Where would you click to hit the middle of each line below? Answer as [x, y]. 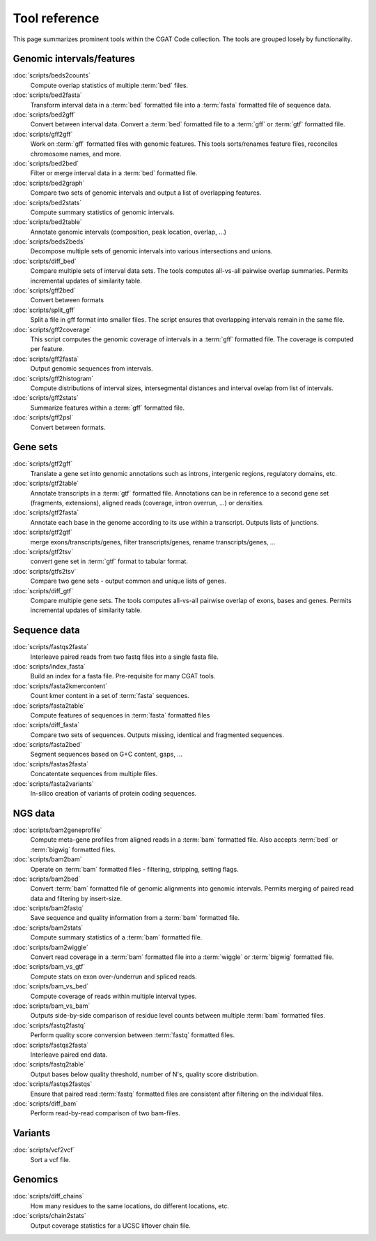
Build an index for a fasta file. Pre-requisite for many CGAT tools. [123, 676]
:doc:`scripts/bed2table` [48, 222]
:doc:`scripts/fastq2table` [49, 1064]
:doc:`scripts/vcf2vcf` [44, 1150]
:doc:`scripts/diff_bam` [45, 1103]
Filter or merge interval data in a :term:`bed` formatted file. [114, 173]
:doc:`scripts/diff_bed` [45, 261]
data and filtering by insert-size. [76, 898]
